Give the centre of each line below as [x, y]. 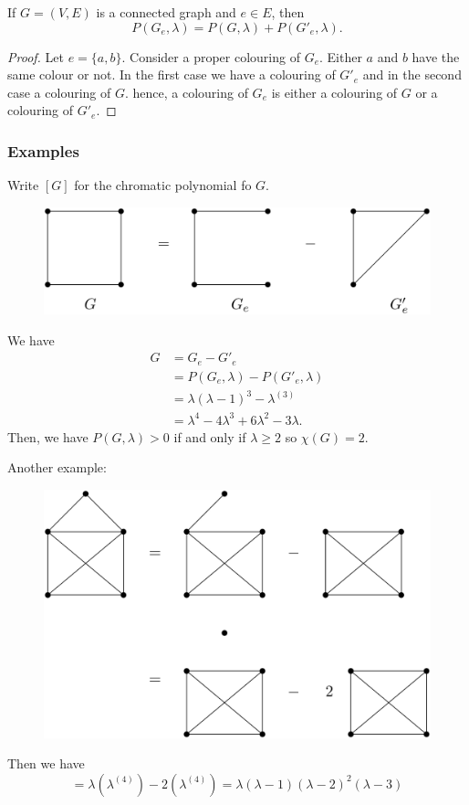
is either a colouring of [334, 92]
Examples [43, 150]
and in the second [412, 74]
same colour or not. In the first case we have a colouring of [172, 74]
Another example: [57, 467]
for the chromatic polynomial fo [163, 185]
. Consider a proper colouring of [211, 56]
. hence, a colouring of [186, 92]
